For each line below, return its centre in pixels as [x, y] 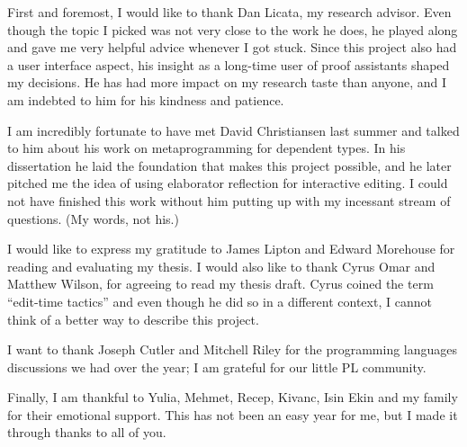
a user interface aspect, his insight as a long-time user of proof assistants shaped [229, 64]
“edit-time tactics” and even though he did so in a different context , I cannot [220, 301]
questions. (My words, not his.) [93, 218]
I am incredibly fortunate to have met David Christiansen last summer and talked [233, 130]
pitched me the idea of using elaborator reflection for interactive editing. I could [228, 183]
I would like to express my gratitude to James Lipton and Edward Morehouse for [231, 249]
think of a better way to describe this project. [133, 319]
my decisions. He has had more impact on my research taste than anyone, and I [227, 82]
